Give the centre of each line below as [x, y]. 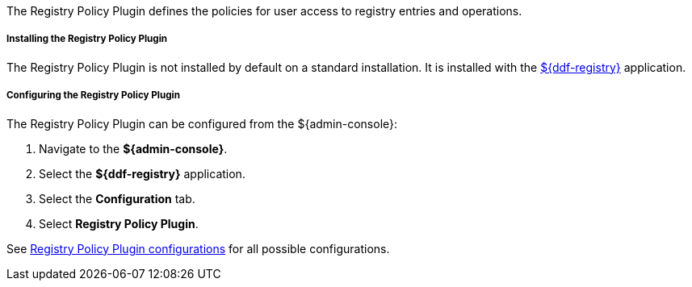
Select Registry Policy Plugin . [119, 223]
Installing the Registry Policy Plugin [87, 39]
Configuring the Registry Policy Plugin [93, 96]
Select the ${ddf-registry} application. [142, 173]
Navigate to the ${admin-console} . [133, 148]
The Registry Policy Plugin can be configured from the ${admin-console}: [202, 123]
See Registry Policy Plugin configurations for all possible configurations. [198, 248]
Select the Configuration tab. [117, 198]
